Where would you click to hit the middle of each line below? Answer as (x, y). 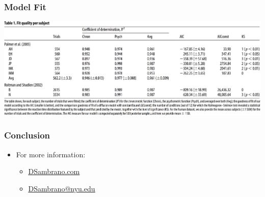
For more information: (51, 154)
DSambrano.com (54, 171)
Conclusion (27, 135)
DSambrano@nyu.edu (62, 188)
